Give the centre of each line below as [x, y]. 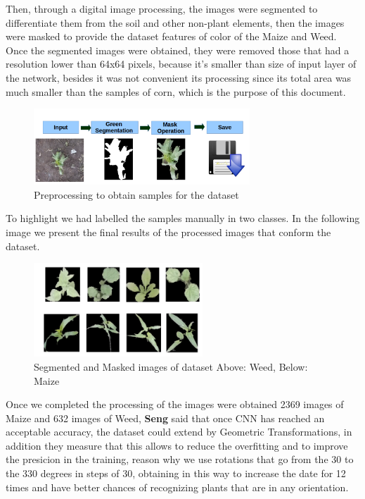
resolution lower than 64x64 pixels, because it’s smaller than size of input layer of [181, 64]
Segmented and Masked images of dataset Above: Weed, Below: [171, 366]
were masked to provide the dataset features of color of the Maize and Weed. [171, 36]
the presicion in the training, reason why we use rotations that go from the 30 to [180, 459]
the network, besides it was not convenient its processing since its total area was [179, 77]
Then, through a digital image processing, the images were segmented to [162, 8]
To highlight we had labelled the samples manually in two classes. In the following [183, 218]
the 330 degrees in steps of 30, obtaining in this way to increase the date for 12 [176, 473]
